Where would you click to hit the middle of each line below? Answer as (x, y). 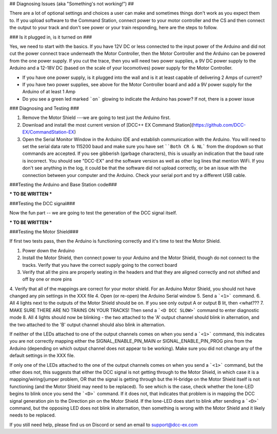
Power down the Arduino (48, 250)
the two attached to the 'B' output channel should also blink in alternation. (87, 324)
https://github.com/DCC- (220, 125)
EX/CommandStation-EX (48, 132)
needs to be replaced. (33, 415)
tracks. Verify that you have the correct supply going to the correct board (100, 265)
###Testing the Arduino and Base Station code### (63, 184)
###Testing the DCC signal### (42, 203)
